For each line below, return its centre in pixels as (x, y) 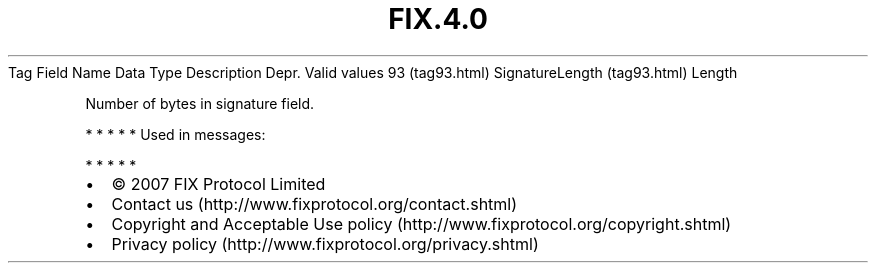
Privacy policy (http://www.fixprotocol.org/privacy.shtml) (325, 243)
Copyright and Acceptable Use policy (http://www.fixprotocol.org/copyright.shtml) (421, 223)
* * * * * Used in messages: (175, 134)
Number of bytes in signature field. (200, 103)
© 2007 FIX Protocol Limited (218, 183)
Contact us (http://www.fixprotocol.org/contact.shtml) (314, 203)
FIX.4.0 (438, 19)
